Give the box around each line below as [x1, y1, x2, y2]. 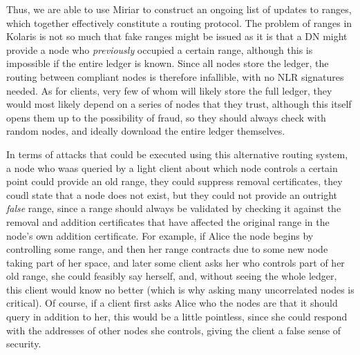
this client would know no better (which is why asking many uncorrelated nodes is [6, 282, 354, 296]
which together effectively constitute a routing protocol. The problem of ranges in [6, 15, 352, 30]
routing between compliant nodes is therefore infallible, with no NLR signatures [6, 69, 344, 84]
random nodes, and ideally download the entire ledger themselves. [6, 124, 285, 138]
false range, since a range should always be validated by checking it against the [6, 201, 341, 215]
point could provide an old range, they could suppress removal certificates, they [6, 174, 343, 189]
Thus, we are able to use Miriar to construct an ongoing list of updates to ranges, [6, 2, 352, 16]
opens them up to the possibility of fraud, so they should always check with [6, 110, 326, 124]
